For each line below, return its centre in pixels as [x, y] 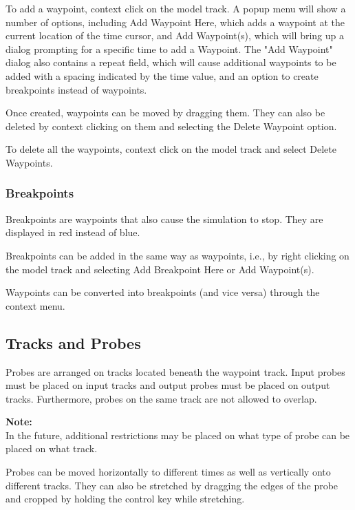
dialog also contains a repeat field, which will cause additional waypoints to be [171, 62]
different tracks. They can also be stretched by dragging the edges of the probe [172, 485]
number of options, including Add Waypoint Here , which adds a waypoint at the [175, 22]
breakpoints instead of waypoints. [76, 89]
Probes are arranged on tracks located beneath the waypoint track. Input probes [175, 371]
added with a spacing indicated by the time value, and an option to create [162, 75]
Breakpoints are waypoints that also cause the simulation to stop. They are [164, 219]
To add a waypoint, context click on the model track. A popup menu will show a [176, 8]
